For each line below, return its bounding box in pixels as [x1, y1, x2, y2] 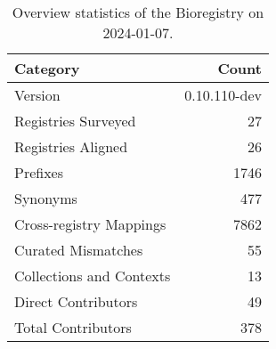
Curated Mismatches [14, 239, 143, 260]
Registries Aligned [14, 136, 128, 157]
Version [14, 85, 61, 105]
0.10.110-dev [184, 85, 262, 105]
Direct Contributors [14, 291, 138, 312]
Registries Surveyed [14, 110, 136, 131]
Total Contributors [14, 317, 132, 337]
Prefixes [14, 162, 64, 183]
